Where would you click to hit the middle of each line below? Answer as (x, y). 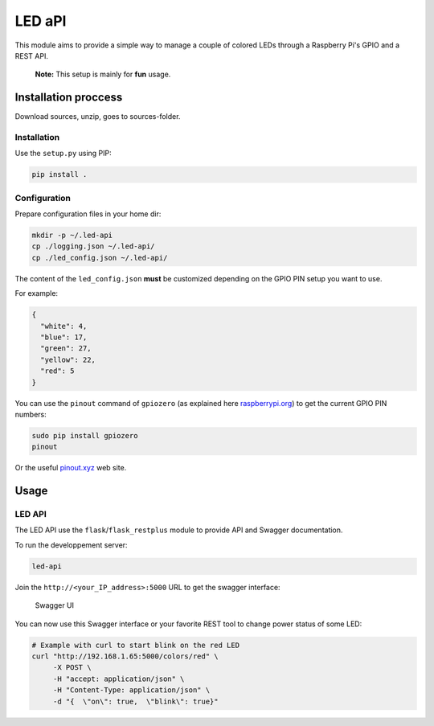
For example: (37, 293)
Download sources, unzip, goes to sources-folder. (98, 117)
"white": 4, (64, 326)
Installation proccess (69, 98)
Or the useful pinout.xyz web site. (71, 468)
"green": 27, (66, 349)
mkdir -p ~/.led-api (72, 236)
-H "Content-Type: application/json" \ (131, 690)
